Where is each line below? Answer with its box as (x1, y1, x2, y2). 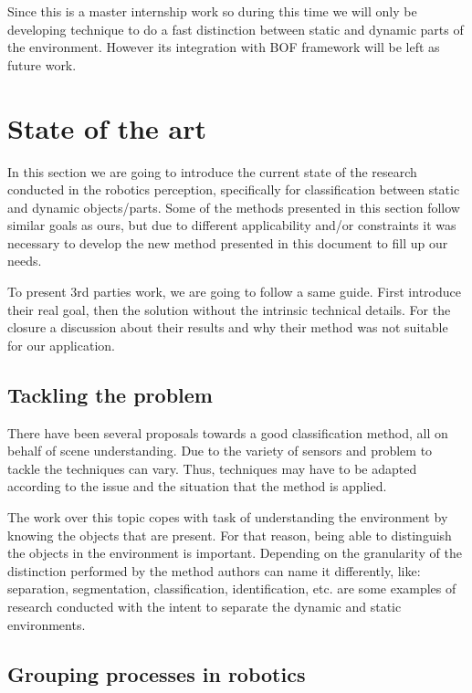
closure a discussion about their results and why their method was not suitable (7, 318, 448, 337)
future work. (7, 55, 77, 74)
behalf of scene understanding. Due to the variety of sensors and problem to (7, 441, 433, 460)
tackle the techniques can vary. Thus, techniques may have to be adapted (7, 458, 417, 478)
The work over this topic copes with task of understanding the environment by (7, 508, 448, 527)
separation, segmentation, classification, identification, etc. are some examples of (7, 579, 456, 598)
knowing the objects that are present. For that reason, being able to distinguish (7, 525, 452, 544)
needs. (7, 251, 42, 270)
